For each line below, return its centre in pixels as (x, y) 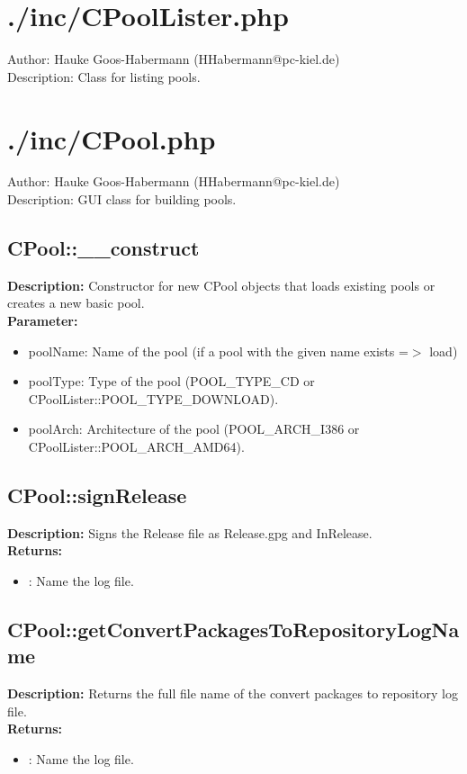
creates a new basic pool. (76, 303)
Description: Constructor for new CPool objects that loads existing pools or (221, 285)
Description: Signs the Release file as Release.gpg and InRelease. (190, 532)
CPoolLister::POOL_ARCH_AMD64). (136, 446)
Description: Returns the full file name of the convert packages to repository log (233, 693)
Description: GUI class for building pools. (122, 199)
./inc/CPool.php (112, 138)
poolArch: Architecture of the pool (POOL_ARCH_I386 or (194, 429)
